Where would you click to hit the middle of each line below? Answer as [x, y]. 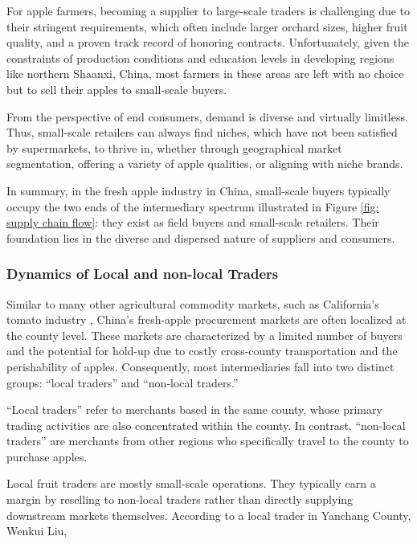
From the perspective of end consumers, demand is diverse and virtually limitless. [207, 116]
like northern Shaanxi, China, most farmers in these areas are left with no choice [205, 74]
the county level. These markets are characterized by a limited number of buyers [204, 335]
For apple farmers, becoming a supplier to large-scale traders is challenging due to [208, 10]
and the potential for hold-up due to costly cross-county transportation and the [202, 351]
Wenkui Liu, [37, 531]
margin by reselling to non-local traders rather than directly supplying [180, 499]
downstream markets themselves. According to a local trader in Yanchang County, [209, 515]
